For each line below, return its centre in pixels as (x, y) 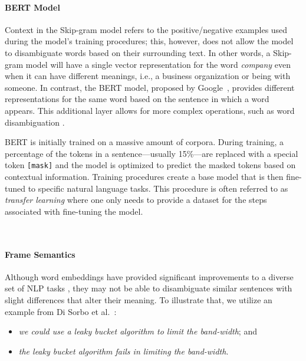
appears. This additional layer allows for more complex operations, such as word (150, 110)
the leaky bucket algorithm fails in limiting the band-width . (124, 351)
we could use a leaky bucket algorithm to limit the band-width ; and (138, 331)
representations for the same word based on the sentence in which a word (137, 99)
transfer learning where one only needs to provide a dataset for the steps (136, 200)
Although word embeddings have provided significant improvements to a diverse (149, 276)
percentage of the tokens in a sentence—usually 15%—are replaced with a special (152, 153)
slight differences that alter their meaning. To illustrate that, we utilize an (139, 299)
